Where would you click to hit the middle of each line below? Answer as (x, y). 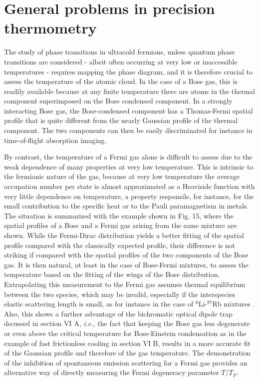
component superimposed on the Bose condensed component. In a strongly (118, 101)
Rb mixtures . (234, 304)
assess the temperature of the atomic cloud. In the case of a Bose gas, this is (121, 81)
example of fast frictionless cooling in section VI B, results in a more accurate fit (127, 343)
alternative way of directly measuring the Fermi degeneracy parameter (112, 372)
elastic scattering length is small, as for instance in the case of (99, 304)
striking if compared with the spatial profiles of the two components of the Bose (126, 255)
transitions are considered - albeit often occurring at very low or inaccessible (121, 61)
